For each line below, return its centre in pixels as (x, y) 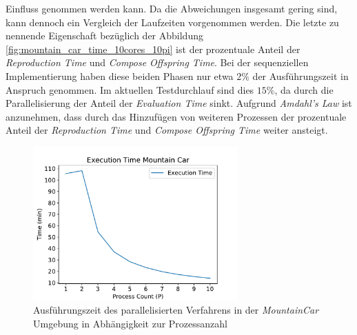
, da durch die (304, 89)
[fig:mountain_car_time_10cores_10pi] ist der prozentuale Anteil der (153, 49)
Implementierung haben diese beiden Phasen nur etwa (120, 75)
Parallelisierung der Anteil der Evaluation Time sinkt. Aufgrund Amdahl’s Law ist (179, 103)
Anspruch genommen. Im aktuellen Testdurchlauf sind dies (130, 89)
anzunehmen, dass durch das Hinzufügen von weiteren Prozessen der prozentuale (176, 116)
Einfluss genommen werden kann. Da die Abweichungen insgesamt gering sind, (172, 8)
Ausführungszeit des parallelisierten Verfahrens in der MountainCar (176, 310)
